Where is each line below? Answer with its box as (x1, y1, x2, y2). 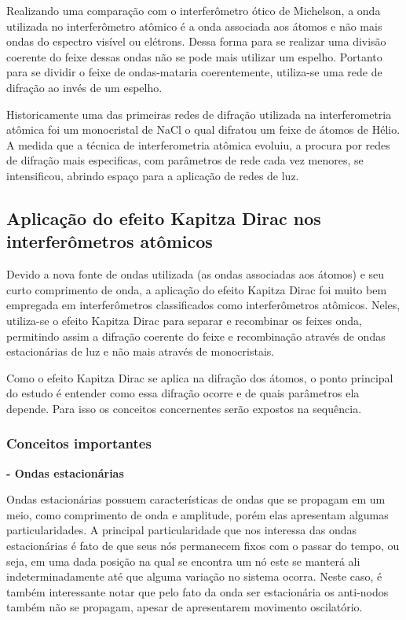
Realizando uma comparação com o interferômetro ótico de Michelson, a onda (6, 2, 381, 18)
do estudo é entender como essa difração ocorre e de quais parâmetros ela (6, 385, 360, 401)
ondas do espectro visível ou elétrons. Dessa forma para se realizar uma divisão (6, 33, 386, 50)
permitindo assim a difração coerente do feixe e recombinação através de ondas (6, 327, 386, 344)
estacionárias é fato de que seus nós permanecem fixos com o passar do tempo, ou (6, 537, 400, 554)
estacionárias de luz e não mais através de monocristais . (6, 343, 275, 360)
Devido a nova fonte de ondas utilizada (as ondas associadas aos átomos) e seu (6, 266, 385, 282)
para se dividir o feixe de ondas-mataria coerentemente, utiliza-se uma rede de (6, 64, 382, 80)
